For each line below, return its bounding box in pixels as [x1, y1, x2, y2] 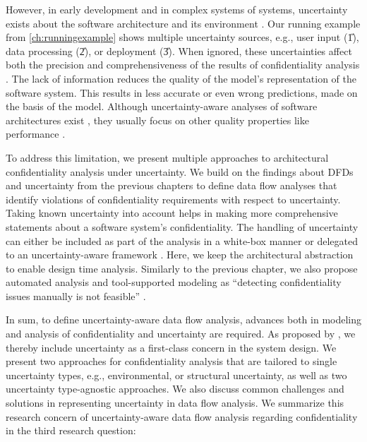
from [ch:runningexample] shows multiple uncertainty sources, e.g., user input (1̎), [6, 30, 359, 44]
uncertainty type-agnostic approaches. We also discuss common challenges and [6, 381, 344, 396]
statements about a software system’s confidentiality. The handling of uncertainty [6, 219, 359, 234]
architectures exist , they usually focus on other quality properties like [6, 112, 309, 127]
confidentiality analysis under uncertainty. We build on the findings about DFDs [6, 164, 354, 179]
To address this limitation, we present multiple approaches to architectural [6, 150, 329, 165]
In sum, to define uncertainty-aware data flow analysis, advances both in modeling [6, 312, 361, 327]
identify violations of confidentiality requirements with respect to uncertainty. [6, 191, 341, 206]
